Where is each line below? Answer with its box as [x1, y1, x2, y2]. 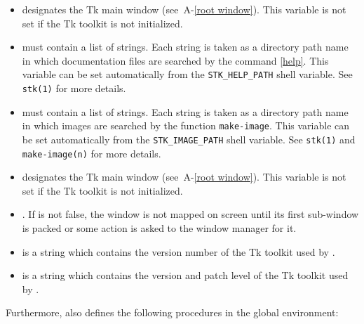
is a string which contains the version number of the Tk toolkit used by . [22, 244, 335, 259]
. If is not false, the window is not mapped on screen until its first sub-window [22, 207, 359, 221]
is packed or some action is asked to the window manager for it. [22, 221, 297, 235]
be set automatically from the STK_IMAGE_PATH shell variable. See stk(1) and [22, 131, 356, 146]
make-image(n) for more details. [22, 145, 161, 160]
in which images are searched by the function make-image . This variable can [22, 118, 350, 133]
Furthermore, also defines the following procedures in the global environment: [6, 305, 339, 320]
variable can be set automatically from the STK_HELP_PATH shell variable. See [22, 67, 353, 82]
